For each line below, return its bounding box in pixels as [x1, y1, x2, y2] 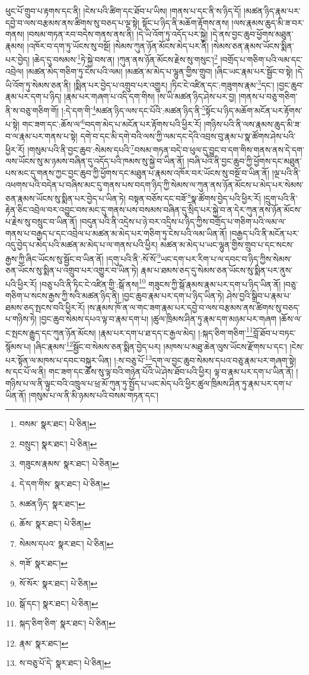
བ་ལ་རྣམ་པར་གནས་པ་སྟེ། [5, 129, 78, 142]
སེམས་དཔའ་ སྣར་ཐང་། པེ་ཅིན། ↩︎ [19, 537, 114, 549]
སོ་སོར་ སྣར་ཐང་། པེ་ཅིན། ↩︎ [19, 577, 98, 589]
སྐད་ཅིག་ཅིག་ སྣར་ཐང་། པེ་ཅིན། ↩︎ [19, 617, 116, 629]
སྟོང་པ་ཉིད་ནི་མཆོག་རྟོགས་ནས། [142, 16, 229, 28]
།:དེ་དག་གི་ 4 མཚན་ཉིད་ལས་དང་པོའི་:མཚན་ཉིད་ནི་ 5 [61, 103, 206, 116]
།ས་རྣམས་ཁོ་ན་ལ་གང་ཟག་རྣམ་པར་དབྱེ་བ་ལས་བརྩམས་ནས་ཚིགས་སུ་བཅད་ [87, 301, 300, 313]
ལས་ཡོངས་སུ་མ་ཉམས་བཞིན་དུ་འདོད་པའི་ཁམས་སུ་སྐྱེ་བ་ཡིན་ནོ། [5, 155, 184, 167]
